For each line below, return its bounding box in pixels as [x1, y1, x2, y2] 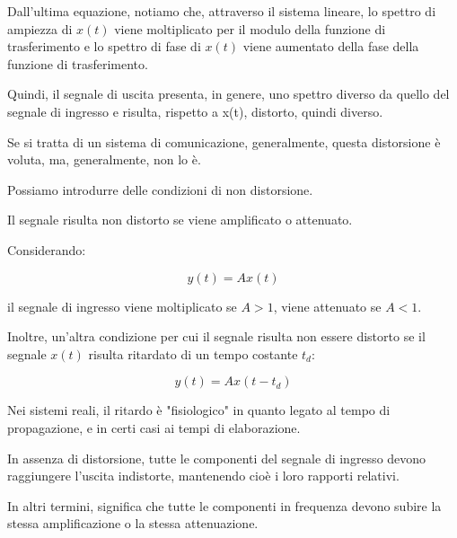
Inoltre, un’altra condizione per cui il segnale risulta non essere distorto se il [7, 327, 426, 346]
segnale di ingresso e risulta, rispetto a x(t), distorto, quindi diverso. [7, 101, 383, 120]
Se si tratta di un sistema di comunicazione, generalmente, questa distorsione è [7, 132, 441, 151]
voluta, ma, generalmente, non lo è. [7, 150, 201, 169]
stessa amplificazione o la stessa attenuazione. [7, 514, 259, 533]
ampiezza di [7, 19, 73, 38]
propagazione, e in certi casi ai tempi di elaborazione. [7, 418, 301, 437]
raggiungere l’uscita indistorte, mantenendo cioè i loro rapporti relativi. [7, 466, 400, 485]
